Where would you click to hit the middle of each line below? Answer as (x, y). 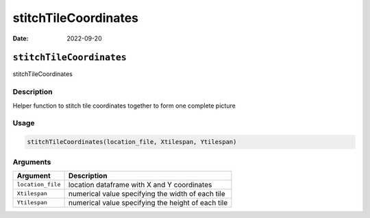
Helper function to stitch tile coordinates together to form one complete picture (124, 106)
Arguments (32, 162)
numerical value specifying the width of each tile (147, 193)
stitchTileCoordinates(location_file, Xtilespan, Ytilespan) (132, 142)
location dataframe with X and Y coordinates (140, 184)
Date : (21, 38)
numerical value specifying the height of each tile (148, 202)
